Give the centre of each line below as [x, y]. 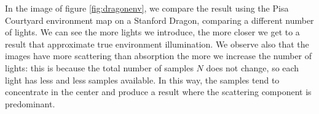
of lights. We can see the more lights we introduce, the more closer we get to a [152, 32]
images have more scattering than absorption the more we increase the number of [159, 56]
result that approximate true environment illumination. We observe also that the [157, 44]
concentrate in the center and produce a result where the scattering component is [158, 92]
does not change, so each [253, 67]
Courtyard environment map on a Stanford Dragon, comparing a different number [159, 20]
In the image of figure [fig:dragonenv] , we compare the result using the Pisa [147, 8]
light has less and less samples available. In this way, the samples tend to [142, 80]
